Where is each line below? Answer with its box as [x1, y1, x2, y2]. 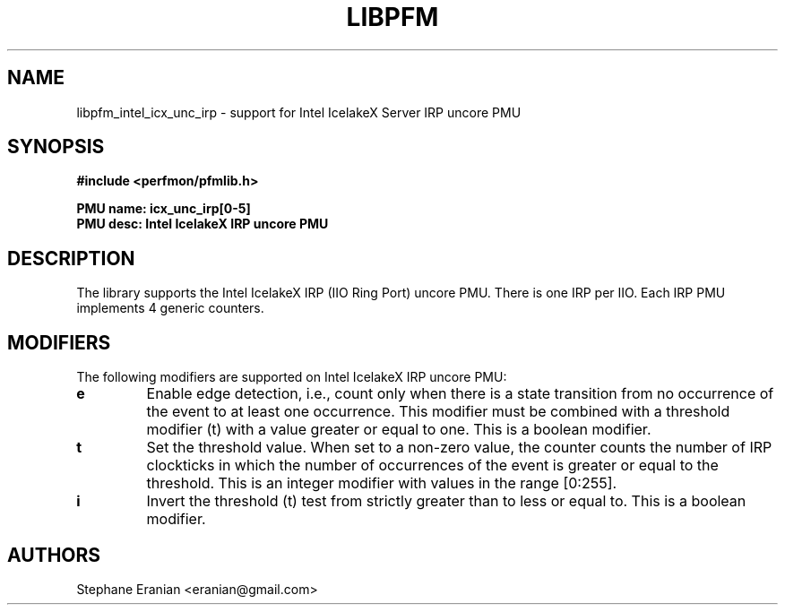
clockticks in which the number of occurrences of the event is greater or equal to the [146, 456, 719, 475]
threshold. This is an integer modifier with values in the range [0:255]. [146, 474, 617, 493]
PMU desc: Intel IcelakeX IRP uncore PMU [76, 216, 329, 232]
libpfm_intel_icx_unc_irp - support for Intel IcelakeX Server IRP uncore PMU [76, 104, 522, 120]
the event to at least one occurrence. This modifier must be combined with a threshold [146, 402, 730, 421]
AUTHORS [7, 543, 101, 566]
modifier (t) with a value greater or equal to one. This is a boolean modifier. [146, 420, 651, 439]
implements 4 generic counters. [76, 300, 264, 316]
